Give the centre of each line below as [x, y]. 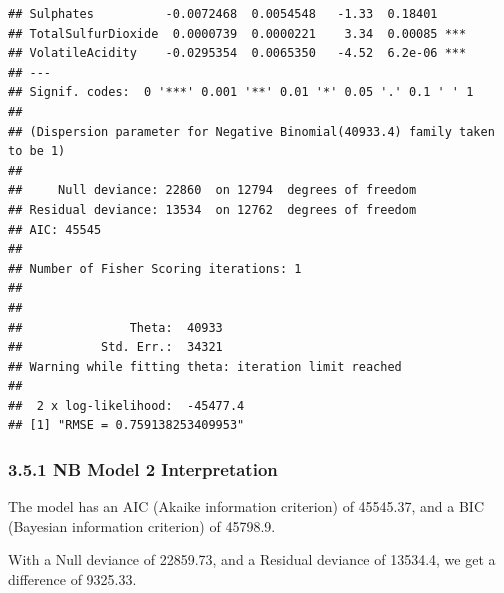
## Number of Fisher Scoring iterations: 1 [155, 268]
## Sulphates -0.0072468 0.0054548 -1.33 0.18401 [223, 14]
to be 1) [37, 151]
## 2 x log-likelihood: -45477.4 [126, 405]
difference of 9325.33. [72, 579]
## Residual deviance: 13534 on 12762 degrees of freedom [212, 209]
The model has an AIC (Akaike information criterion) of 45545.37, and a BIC [246, 506]
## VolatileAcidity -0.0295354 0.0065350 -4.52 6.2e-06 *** [237, 53]
